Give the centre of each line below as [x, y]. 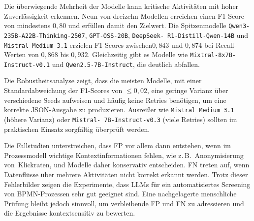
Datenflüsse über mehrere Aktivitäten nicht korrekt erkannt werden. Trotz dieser [126, 174]
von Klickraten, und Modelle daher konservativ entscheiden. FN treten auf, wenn [127, 165]
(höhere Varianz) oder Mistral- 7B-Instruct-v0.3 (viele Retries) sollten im [121, 119]
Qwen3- [239, 26]
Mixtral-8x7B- [213, 55]
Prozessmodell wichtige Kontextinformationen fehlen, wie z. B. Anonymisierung [124, 155]
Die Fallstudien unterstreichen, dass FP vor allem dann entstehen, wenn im [117, 145]
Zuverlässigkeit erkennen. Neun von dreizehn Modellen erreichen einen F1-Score [124, 16]
